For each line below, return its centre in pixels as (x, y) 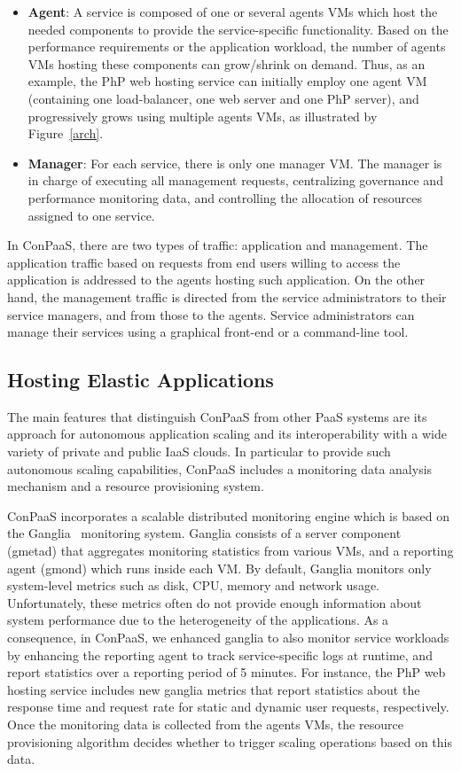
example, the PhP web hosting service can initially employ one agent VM (227, 81)
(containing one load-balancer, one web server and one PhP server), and (223, 98)
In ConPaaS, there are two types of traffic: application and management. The (218, 245)
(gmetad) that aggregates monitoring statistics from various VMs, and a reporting (230, 551)
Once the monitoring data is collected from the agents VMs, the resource (205, 724)
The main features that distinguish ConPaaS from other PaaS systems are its (217, 416)
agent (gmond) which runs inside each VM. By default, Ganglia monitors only (219, 568)
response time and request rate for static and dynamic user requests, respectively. (228, 707)
